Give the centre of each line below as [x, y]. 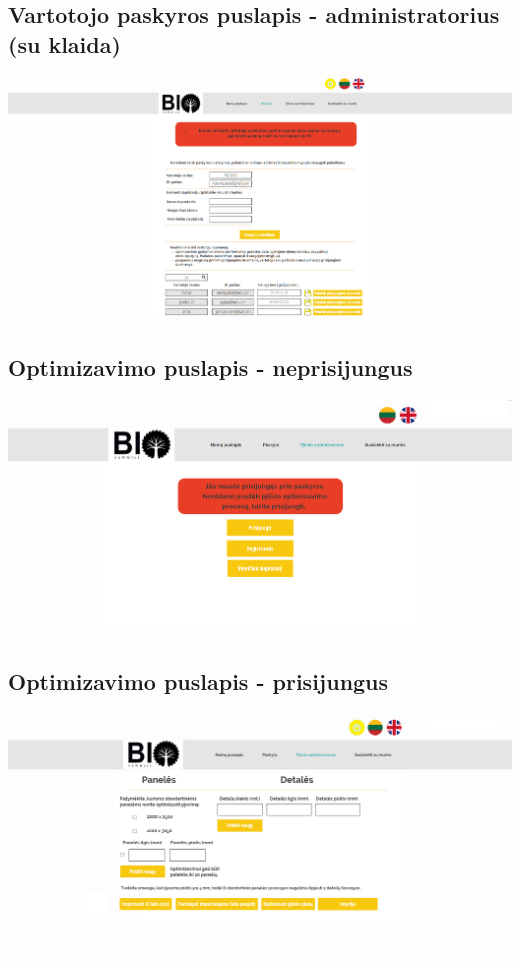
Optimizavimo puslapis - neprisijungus [210, 366]
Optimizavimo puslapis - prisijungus [198, 681]
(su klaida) [64, 43]
